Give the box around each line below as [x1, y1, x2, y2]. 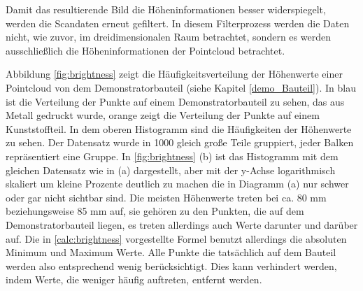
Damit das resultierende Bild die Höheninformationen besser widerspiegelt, [6, 2, 326, 16]
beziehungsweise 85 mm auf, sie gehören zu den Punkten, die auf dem [6, 204, 304, 218]
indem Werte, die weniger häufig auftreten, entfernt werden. [6, 272, 262, 287]
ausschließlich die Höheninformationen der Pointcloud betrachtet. [6, 43, 285, 57]
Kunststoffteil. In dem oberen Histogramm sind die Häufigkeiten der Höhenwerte [6, 121, 352, 136]
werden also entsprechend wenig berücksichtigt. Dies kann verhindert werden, [6, 258, 337, 273]
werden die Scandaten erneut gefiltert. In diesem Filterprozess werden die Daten [6, 15, 350, 30]
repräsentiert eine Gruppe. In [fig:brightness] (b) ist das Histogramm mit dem [6, 148, 339, 163]
